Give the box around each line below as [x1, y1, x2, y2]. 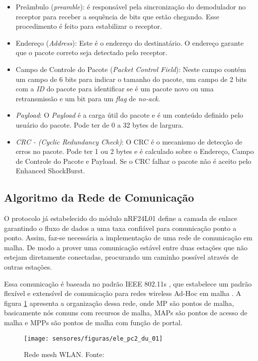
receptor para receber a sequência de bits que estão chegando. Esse [15, 11, 219, 21]
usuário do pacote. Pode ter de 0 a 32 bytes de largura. [15, 119, 184, 130]
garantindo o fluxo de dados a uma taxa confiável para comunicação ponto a [4, 222, 237, 233]
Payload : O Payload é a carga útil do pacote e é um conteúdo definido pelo [15, 110, 244, 120]
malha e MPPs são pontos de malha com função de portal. [4, 317, 182, 328]
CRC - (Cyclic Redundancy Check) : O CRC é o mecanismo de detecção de [15, 136, 243, 146]
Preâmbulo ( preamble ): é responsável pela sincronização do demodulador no [15, 1, 246, 11]
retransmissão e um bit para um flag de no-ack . [15, 93, 160, 103]
